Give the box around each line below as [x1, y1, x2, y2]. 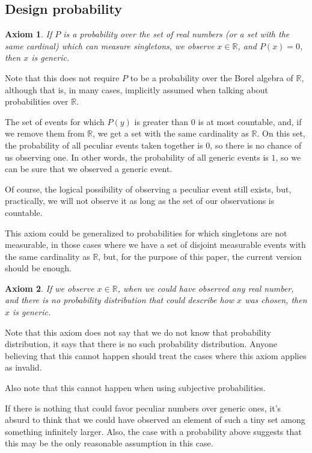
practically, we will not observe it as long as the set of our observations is [5, 194, 275, 207]
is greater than [134, 115, 189, 128]
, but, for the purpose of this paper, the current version [98, 250, 302, 262]
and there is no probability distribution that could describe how [5, 294, 234, 306]
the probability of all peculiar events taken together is [5, 138, 203, 151]
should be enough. [5, 262, 72, 274]
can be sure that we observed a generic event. [5, 162, 173, 175]
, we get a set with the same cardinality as [93, 127, 249, 140]
